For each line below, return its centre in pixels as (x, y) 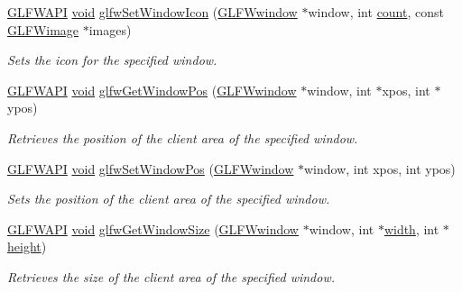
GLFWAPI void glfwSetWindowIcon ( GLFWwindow (152, 12)
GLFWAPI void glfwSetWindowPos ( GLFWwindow (151, 168)
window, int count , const (376, 12)
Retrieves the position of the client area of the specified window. (183, 137)
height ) (27, 246)
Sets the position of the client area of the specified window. (169, 199)
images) (110, 29)
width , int (411, 228)
